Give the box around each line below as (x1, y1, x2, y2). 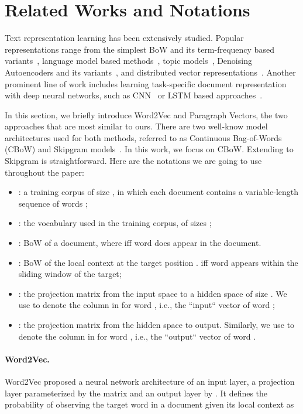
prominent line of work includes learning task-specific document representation (5, 77, 287, 90)
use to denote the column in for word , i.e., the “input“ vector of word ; (18, 299, 275, 311)
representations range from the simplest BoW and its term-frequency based (5, 43, 274, 55)
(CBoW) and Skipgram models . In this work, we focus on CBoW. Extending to (5, 143, 294, 155)
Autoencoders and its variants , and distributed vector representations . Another (5, 66, 296, 78)
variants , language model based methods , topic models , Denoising (5, 54, 252, 67)
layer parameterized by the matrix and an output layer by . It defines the (5, 386, 268, 399)
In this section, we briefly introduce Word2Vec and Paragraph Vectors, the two (5, 108, 288, 121)
